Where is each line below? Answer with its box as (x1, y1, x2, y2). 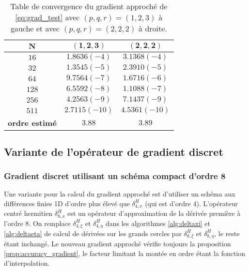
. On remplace (29, 218, 71, 228)
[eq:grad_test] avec (15, 12, 80, 23)
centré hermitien (4, 208, 53, 218)
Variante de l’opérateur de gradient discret (4, 144, 223, 159)
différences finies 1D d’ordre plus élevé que (4, 198, 130, 208)
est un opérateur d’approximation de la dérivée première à (67, 208, 241, 218)
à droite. (139, 23, 167, 34)
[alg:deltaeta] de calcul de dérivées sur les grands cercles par (4, 228, 182, 238)
